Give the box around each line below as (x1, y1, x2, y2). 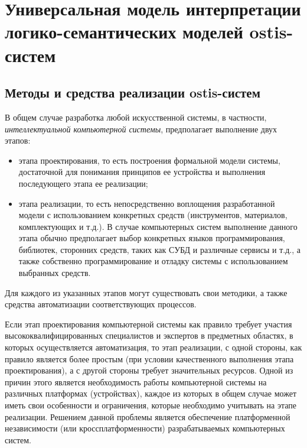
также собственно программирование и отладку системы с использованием (18, 255, 288, 267)
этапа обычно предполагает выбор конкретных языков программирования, (18, 232, 285, 244)
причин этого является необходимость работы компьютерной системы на (5, 375, 267, 388)
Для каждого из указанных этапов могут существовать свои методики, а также (5, 286, 288, 298)
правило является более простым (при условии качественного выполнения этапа (5, 352, 294, 365)
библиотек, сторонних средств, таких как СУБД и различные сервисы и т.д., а (18, 243, 301, 255)
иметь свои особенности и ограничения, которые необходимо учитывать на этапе (5, 399, 296, 411)
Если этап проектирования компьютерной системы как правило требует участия (5, 317, 292, 330)
